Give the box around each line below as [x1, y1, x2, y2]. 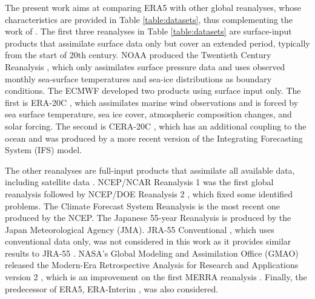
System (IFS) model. [5, 143, 82, 156]
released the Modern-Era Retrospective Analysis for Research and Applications [5, 258, 299, 271]
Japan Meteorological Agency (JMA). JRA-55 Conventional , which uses [5, 223, 274, 235]
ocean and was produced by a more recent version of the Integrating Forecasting [5, 131, 303, 144]
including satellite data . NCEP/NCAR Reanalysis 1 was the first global [5, 176, 274, 188]
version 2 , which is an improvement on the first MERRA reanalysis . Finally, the [5, 271, 307, 283]
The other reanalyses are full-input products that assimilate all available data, [5, 163, 295, 176]
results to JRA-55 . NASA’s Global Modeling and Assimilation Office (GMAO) [5, 246, 299, 259]
